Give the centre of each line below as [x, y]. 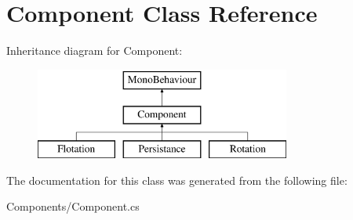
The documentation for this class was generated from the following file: [177, 180]
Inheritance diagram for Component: [95, 50]
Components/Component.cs [73, 206]
